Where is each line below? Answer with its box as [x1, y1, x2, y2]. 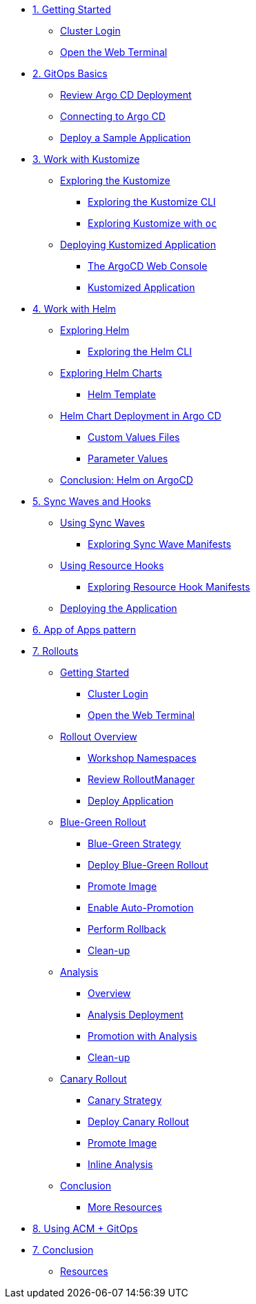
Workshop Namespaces [88, 752, 197, 764]
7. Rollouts [32, 645, 79, 657]
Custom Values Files [88, 431, 180, 443]
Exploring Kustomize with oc [88, 217, 217, 229]
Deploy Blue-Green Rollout [88, 859, 208, 871]
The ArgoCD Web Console [88, 260, 208, 272]
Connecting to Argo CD [60, 110, 166, 122]
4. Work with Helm [32, 303, 116, 315]
